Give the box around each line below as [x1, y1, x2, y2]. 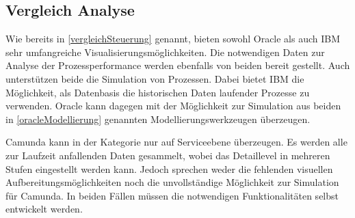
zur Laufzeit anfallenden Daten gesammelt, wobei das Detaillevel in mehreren [5, 148, 330, 162]
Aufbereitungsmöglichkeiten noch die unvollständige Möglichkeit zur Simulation [5, 175, 339, 189]
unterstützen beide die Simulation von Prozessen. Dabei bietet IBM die [5, 71, 304, 85]
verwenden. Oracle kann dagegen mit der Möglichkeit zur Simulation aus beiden [5, 98, 341, 113]
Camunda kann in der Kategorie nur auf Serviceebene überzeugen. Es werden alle [5, 135, 347, 149]
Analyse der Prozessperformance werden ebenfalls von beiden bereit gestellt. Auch [5, 58, 350, 72]
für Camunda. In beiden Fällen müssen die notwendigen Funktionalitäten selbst [5, 188, 339, 202]
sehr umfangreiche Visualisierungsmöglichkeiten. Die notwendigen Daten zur [5, 44, 325, 59]
